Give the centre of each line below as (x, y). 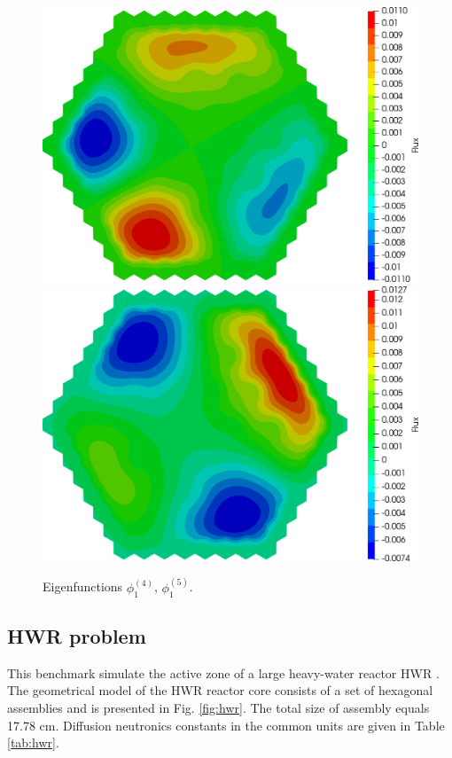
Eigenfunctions (83, 586)
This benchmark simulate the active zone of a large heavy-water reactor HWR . (223, 672)
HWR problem (77, 636)
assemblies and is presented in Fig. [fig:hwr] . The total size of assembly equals (218, 708)
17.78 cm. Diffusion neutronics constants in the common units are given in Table (226, 725)
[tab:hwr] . (33, 742)
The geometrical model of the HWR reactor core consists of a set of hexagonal (220, 690)
